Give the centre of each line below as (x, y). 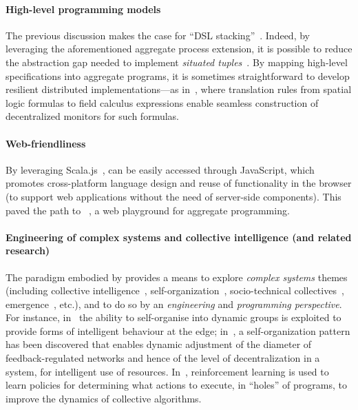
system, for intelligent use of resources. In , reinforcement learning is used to (167, 371)
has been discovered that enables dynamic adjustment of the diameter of (159, 344)
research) (28, 250)
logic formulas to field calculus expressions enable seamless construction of (162, 102)
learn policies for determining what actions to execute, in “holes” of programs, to (176, 385)
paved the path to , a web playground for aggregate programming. (148, 210)
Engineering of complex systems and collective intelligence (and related (179, 237)
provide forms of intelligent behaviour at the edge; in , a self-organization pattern (178, 330)
